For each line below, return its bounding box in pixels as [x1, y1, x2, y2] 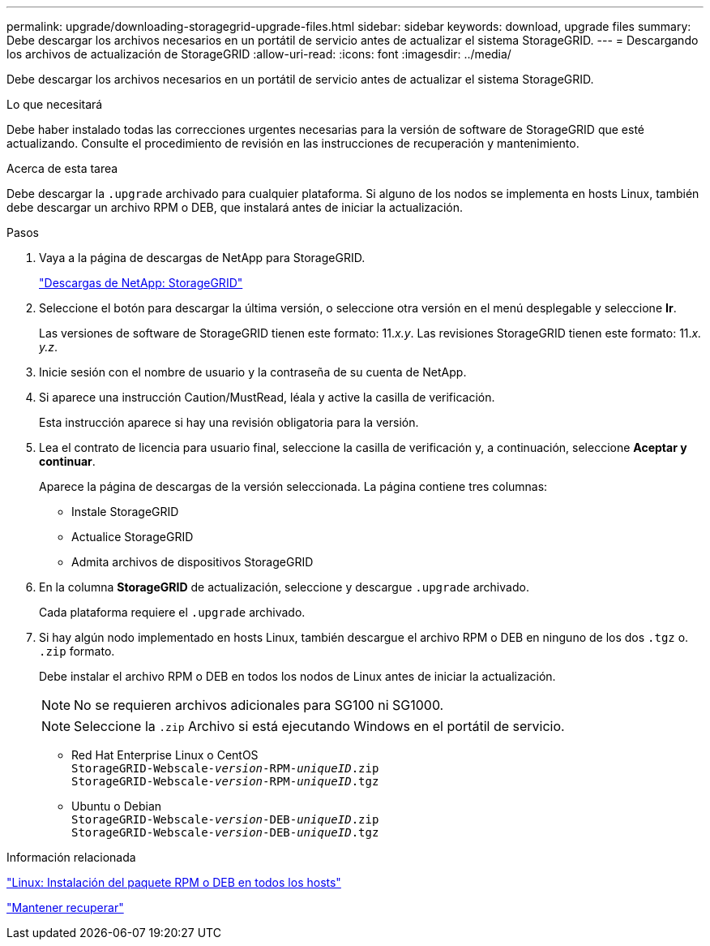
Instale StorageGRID [71, 505, 179, 518]
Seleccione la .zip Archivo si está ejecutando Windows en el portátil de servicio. [74, 718, 565, 734]
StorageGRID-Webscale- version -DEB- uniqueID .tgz [71, 826, 379, 839]
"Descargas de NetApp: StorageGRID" [39, 276, 243, 290]
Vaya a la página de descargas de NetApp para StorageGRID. [39, 251, 366, 264]
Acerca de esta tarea [6, 161, 118, 175]
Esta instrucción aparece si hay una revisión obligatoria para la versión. [39, 415, 419, 429]
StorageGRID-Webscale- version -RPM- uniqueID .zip [71, 762, 379, 775]
